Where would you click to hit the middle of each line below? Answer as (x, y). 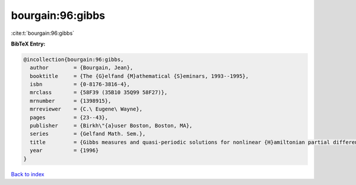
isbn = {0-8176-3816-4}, (80, 85)
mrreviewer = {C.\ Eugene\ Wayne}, (86, 109)
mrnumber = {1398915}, (71, 101)
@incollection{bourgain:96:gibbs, (74, 59)
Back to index (28, 174)
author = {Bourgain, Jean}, (82, 68)
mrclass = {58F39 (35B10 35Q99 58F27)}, (99, 92)
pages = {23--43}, (69, 117)
